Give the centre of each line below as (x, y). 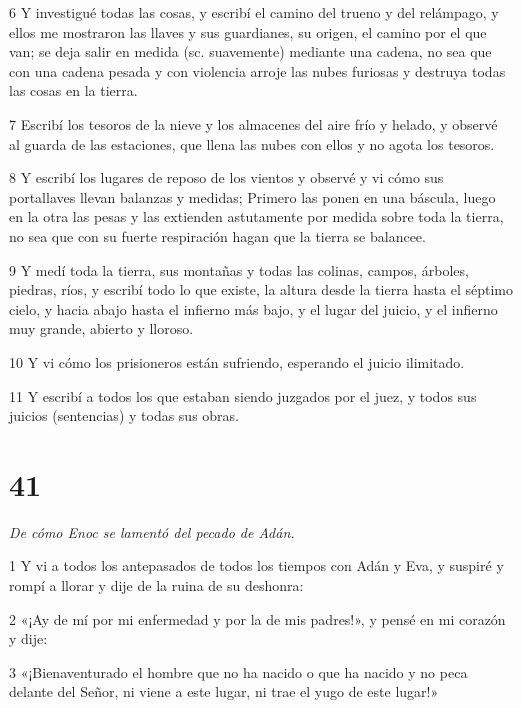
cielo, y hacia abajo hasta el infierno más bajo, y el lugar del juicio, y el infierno (253, 308)
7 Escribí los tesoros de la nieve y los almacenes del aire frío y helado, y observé (253, 123)
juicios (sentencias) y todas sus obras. (124, 415)
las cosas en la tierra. (73, 90)
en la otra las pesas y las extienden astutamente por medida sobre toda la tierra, (256, 216)
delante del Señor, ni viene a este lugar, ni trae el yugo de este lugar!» (224, 691)
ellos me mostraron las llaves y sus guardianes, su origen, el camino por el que (248, 31)
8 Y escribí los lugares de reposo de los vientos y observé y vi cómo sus (226, 177)
